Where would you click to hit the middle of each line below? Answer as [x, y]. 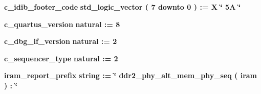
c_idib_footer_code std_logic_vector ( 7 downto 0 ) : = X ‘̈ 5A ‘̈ [123, 7]
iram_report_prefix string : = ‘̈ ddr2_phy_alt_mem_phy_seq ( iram [131, 75]
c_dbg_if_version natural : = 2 [61, 41]
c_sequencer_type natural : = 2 [61, 58]
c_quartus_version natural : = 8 [62, 24]
